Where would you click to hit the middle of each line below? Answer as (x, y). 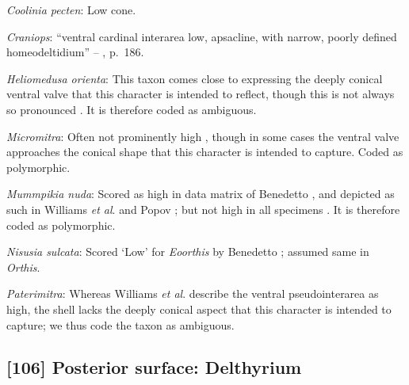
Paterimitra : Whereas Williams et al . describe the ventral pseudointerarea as (193, 294)
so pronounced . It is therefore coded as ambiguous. (132, 109)
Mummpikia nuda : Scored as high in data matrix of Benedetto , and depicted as (201, 194)
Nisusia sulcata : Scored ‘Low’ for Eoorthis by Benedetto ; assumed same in (188, 252)
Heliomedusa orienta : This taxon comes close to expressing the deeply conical (195, 78)
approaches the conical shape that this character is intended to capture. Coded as (205, 152)
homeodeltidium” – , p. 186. (75, 52)
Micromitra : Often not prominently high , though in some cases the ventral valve (203, 136)
